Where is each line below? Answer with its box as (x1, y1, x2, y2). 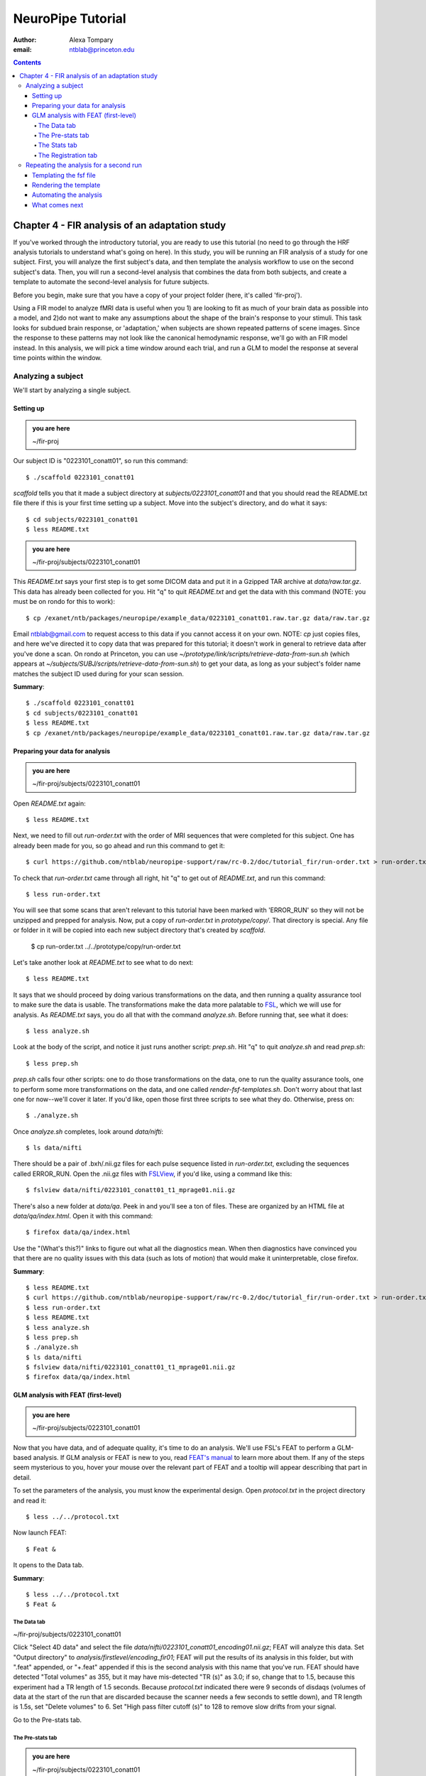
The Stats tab (38, 141, 77, 149)
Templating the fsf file (32, 170, 96, 179)
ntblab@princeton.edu (69, 45, 135, 53)
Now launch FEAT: (13, 1528, 67, 1537)
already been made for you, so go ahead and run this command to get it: (13, 841, 225, 850)
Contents (13, 58, 42, 67)
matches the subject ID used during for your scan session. (13, 669, 185, 678)
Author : (13, 36, 37, 44)
